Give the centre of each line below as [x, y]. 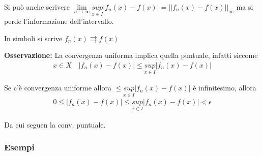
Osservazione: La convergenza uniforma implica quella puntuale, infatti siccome [131, 55]
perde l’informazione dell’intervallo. [59, 21]
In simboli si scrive [33, 38]
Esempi [19, 147]
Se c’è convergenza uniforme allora [58, 88]
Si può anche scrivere [37, 7]
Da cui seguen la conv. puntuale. [55, 124]
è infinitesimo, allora [225, 88]
